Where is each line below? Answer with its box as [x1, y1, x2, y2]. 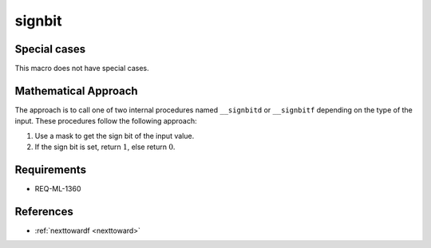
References [14, 204, 73, 218]
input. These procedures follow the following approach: [14, 116, 197, 126]
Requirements [14, 163, 87, 176]
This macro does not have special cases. [14, 64, 149, 73]
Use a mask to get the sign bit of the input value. [34, 131, 195, 140]
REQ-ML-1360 [34, 184, 81, 194]
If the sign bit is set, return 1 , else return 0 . [34, 142, 176, 152]
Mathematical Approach [14, 84, 139, 97]
